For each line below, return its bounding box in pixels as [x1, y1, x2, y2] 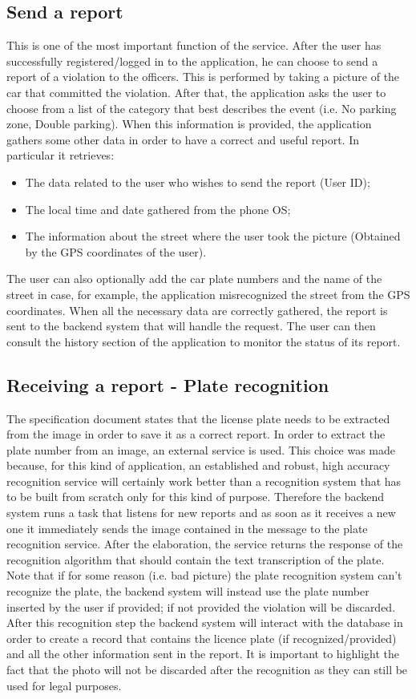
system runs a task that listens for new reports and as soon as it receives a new [6, 504, 396, 521]
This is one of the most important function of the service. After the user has [6, 37, 382, 54]
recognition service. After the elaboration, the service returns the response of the [6, 535, 403, 552]
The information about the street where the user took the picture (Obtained [25, 228, 401, 244]
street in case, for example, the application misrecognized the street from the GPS [6, 285, 410, 302]
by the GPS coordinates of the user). [25, 243, 207, 260]
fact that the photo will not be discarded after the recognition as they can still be [6, 661, 408, 677]
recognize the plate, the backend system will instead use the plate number [6, 583, 370, 600]
